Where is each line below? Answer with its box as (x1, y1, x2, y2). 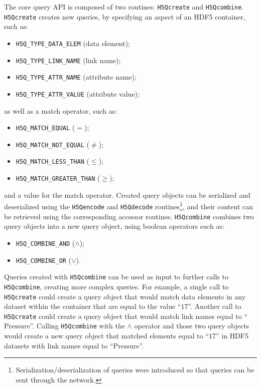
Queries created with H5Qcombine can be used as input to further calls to (4, 271, 228, 282)
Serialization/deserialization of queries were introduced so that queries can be (16, 364, 254, 375)
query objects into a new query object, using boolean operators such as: (4, 221, 224, 231)
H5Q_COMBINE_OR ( (16, 254, 72, 265)
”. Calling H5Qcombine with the (30, 320, 125, 331)
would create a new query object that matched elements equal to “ (4, 330, 209, 341)
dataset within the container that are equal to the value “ (4, 301, 181, 311)
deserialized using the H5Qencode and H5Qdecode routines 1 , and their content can (4, 200, 253, 211)
